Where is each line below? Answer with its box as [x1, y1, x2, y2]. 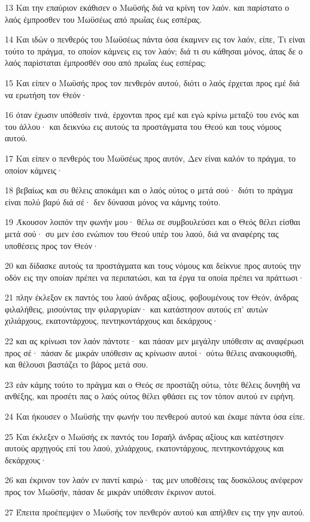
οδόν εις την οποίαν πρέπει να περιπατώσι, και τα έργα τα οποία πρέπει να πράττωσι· [5, 271, 305, 283]
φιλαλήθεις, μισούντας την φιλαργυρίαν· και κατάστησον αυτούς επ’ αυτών [5, 302, 268, 315]
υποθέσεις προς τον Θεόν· [5, 239, 99, 251]
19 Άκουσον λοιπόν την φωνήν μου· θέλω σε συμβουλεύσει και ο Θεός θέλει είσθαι [5, 216, 300, 228]
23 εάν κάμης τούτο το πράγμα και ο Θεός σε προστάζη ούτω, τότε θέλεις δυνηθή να [5, 378, 300, 390]
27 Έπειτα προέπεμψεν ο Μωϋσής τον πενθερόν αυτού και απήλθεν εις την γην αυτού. [5, 505, 305, 518]
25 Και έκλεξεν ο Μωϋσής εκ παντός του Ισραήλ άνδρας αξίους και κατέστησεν [5, 430, 284, 442]
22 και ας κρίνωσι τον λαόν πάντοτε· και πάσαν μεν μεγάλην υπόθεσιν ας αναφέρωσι [5, 335, 304, 347]
